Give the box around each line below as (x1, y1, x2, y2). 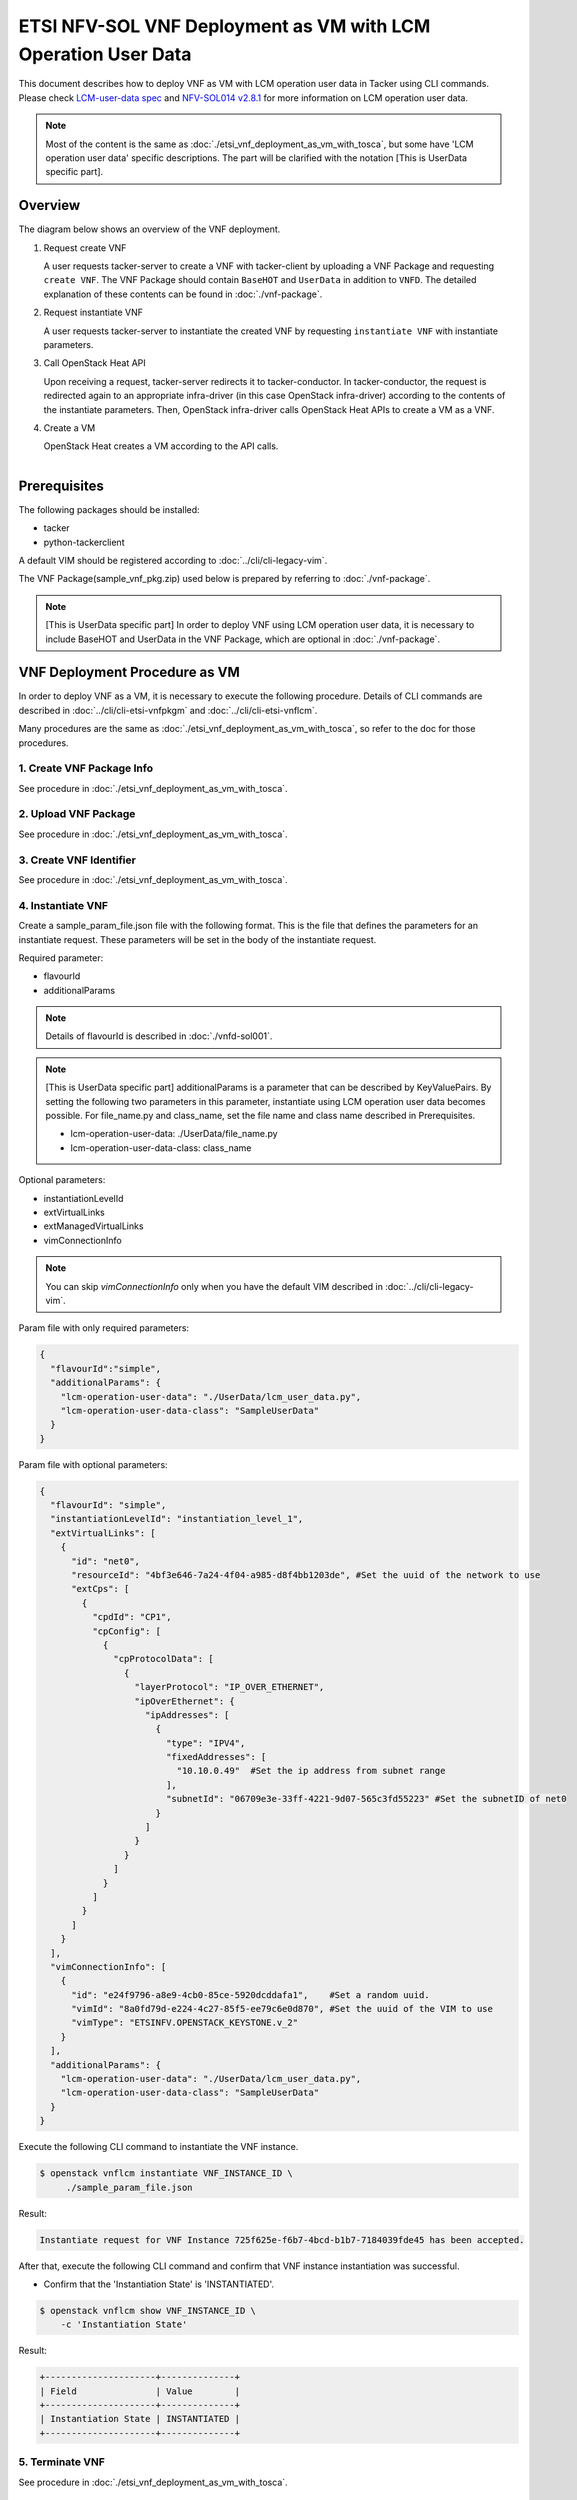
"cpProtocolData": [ (113, 1653, 214, 1665)
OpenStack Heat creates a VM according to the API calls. (43, 440, 279, 452)
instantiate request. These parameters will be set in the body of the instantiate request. (18, 933, 377, 945)
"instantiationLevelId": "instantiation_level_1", (50, 1513, 304, 1525)
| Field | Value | (39, 2385, 240, 2397)
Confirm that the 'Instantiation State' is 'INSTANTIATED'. (43, 2278, 275, 2290)
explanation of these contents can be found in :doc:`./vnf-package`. (43, 288, 323, 300)
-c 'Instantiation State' (60, 2319, 188, 2330)
